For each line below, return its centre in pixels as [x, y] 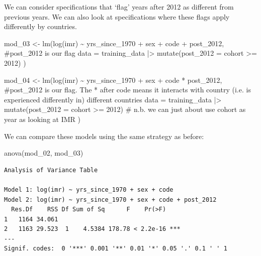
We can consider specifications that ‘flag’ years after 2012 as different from [119, 7]
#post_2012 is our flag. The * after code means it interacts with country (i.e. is [127, 90]
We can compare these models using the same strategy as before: [104, 136]
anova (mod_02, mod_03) [44, 153]
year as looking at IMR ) [42, 119]
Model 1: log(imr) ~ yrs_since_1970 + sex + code [89, 189]
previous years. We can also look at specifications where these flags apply [117, 16]
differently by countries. [40, 26]
